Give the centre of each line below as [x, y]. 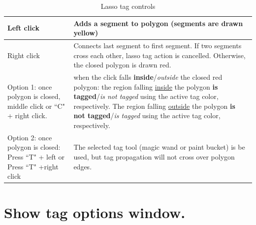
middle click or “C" [36, 106]
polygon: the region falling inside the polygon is [146, 86]
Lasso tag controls [128, 6]
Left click [23, 28]
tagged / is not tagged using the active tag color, [146, 96]
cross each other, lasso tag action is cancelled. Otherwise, [160, 55]
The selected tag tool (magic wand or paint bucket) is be [159, 147]
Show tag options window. [95, 212]
